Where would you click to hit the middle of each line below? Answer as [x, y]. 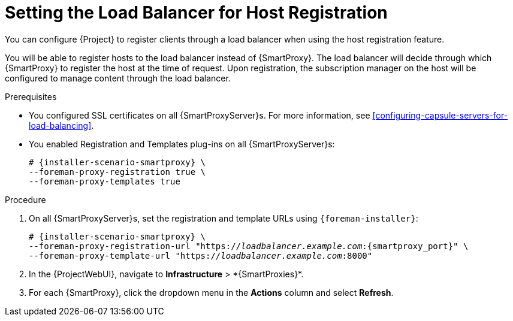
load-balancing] [60, 125]
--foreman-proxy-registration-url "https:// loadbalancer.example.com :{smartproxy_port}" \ [249, 246]
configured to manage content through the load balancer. [118, 78]
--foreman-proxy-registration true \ [117, 172]
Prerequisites [31, 96]
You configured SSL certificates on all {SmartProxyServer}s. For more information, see [200, 115]
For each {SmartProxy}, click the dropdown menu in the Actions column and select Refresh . [211, 292]
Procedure [25, 199]
